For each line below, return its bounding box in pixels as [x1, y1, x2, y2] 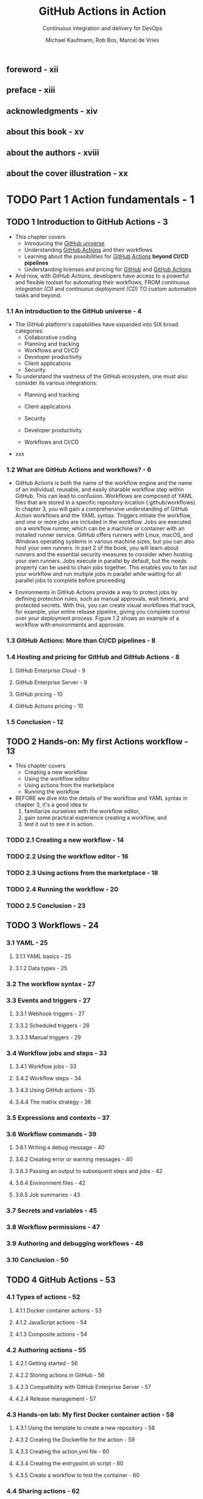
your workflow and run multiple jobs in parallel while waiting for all [15, 570, 182, 578]
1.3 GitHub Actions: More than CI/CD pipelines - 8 [6, 636, 156, 645]
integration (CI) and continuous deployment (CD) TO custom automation [15, 285, 197, 292]
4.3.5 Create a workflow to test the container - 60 [15, 1471, 140, 1479]
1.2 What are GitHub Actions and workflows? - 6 [6, 466, 152, 474]
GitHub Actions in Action [38, 4, 166, 18]
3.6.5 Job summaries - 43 [15, 1191, 80, 1199]
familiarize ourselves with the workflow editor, [24, 808, 140, 815]
